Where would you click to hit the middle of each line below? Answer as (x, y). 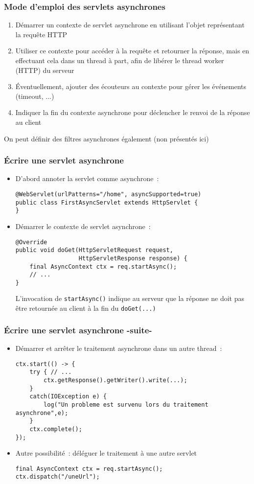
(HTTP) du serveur (45, 70)
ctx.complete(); (56, 429)
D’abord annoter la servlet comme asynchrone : (87, 178)
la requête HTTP (41, 34)
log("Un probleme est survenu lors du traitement (126, 404)
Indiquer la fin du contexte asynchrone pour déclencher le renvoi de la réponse (133, 112)
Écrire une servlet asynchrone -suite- (78, 330)
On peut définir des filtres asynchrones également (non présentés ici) (106, 138)
